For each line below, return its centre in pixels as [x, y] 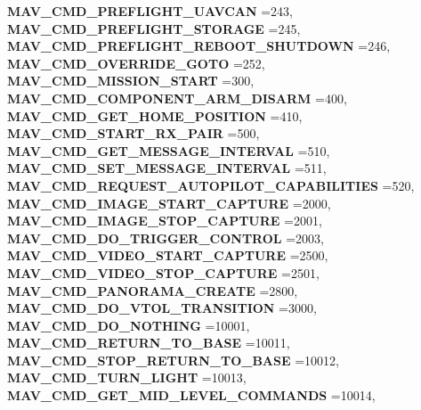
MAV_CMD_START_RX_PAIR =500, [134, 133]
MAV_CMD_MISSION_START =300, [131, 81]
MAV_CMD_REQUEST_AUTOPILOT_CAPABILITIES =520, [211, 185]
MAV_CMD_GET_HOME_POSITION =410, [155, 115]
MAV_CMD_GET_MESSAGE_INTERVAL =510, [169, 150]
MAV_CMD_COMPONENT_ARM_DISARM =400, [177, 98]
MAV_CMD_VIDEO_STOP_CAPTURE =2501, [163, 272]
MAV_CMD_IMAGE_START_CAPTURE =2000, [169, 203]
